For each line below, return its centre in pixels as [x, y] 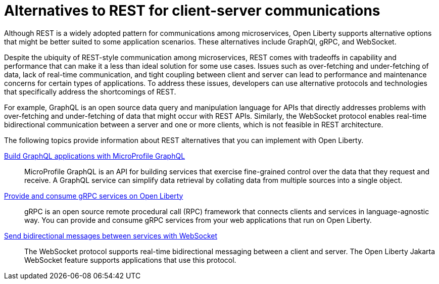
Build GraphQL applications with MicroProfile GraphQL [95, 156]
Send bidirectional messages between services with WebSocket [111, 235]
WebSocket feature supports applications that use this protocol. [130, 260]
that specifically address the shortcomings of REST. [90, 91]
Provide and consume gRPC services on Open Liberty [94, 196]
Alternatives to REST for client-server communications [192, 11]
